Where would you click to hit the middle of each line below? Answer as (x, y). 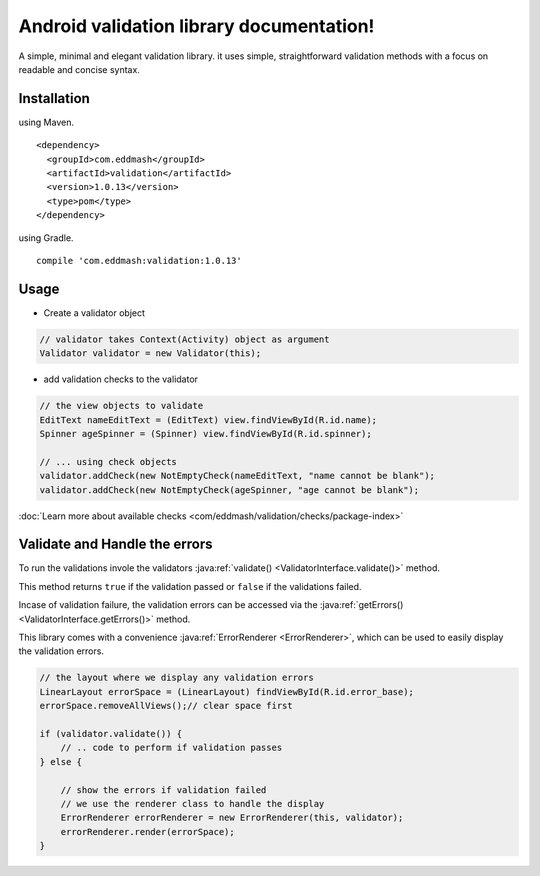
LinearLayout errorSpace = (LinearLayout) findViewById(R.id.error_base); (227, 691)
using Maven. (46, 122)
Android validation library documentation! (196, 26)
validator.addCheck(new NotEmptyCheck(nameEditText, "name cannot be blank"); (237, 476)
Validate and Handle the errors (115, 544)
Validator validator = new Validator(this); (150, 353)
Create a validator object (94, 312)
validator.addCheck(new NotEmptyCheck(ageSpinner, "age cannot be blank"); (229, 489)
